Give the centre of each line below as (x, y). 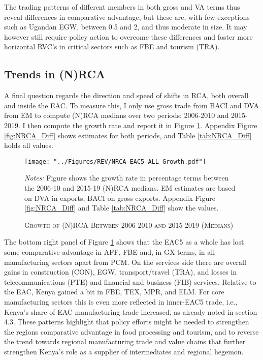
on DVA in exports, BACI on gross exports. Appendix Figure (120, 198)
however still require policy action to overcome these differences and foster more (128, 36)
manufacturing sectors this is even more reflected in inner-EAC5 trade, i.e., (121, 301)
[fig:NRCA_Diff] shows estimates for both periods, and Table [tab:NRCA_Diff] (128, 135)
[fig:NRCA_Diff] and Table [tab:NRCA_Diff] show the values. (122, 208)
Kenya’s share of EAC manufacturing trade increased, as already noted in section (131, 311)
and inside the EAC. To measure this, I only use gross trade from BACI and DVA (132, 105)
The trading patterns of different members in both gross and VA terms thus (122, 7)
